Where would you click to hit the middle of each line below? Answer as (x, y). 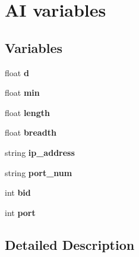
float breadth (31, 132)
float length (27, 112)
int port (20, 212)
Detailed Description (70, 244)
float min (22, 93)
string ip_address (40, 152)
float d (17, 72)
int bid (18, 192)
